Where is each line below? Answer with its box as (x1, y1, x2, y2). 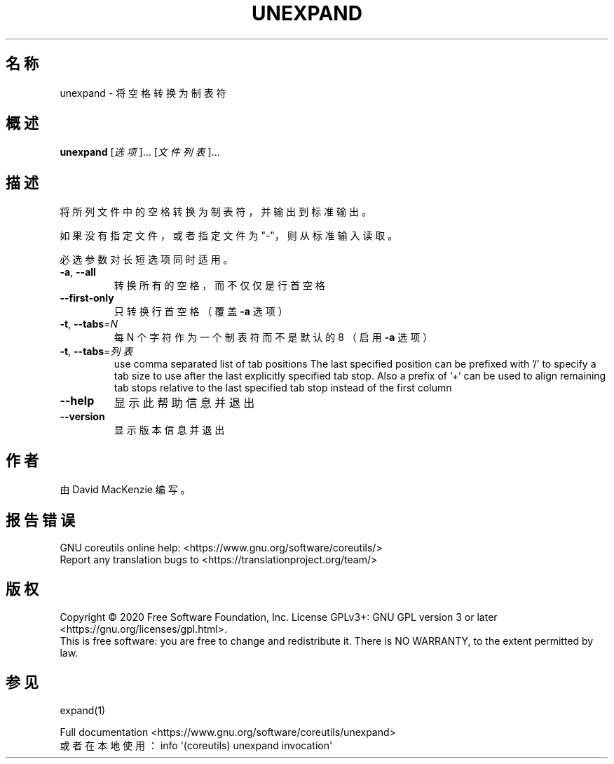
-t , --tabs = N (60, 318, 118, 330)
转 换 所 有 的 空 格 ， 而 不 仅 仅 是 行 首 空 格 (114, 279, 325, 292)
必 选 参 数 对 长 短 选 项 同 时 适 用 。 (60, 253, 233, 266)
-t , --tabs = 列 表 (60, 345, 133, 358)
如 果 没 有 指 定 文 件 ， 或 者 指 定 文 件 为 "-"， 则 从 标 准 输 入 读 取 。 (60, 229, 398, 242)
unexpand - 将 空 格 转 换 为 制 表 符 (60, 86, 226, 99)
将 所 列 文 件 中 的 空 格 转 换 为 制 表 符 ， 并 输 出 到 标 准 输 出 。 (60, 206, 371, 218)
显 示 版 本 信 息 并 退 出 (114, 424, 225, 436)
